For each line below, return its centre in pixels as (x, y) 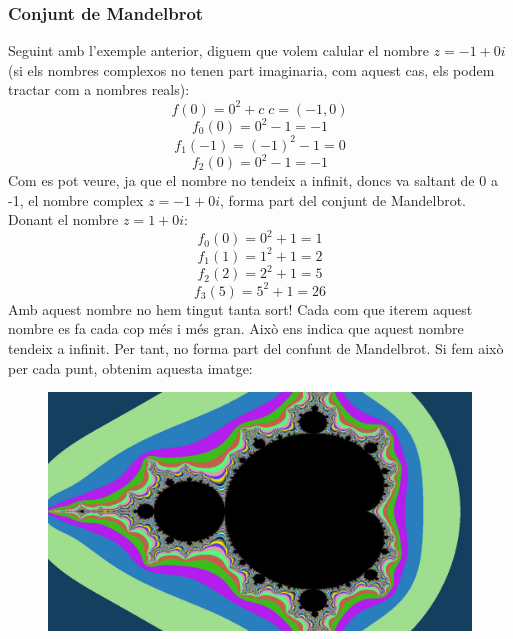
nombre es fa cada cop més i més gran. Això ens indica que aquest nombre (236, 328)
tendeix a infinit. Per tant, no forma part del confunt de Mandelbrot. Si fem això (256, 347)
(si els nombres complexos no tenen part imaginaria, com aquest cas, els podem (251, 69)
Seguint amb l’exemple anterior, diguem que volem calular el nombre (218, 50)
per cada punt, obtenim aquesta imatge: (130, 367)
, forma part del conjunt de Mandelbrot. (343, 199)
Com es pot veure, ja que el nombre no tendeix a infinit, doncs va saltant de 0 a (253, 180)
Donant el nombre (63, 219)
